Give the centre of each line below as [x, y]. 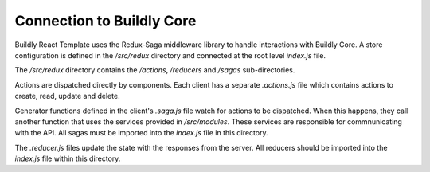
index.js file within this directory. [68, 158]
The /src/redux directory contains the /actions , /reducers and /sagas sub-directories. [155, 70]
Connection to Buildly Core [106, 21]
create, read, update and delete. [67, 96]
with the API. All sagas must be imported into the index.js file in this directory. [141, 133]
